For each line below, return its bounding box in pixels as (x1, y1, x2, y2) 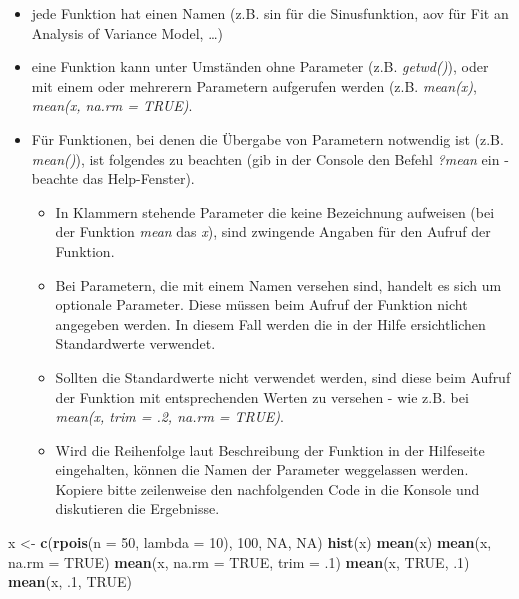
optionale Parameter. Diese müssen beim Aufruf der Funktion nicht (55, 294, 468, 315)
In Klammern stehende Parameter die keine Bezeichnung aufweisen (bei (55, 201, 495, 222)
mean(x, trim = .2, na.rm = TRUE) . (55, 406, 284, 427)
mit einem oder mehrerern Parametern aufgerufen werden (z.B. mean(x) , (31, 75, 477, 96)
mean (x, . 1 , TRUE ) (8, 571, 132, 592)
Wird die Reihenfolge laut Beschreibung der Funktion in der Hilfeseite (55, 439, 485, 460)
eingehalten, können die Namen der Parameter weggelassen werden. (55, 459, 469, 480)
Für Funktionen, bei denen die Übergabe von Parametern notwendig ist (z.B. (31, 128, 504, 149)
